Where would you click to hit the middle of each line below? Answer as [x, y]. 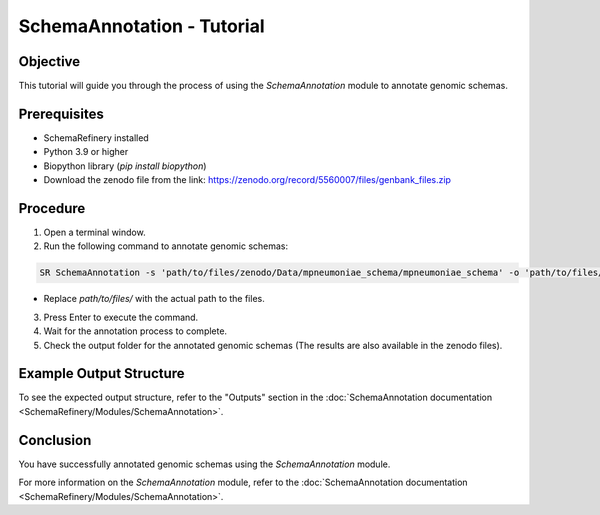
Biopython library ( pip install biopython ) [125, 166]
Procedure [52, 208]
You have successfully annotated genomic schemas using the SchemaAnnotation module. [204, 464]
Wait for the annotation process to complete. [135, 331]
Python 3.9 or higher [86, 152]
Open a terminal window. [94, 232]
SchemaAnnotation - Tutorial [141, 26]
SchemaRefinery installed [96, 137]
